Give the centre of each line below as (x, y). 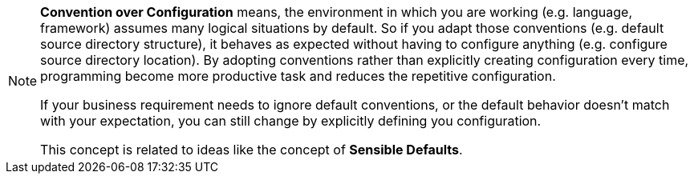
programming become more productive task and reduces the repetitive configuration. (298, 76)
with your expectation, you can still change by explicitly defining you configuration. (291, 121)
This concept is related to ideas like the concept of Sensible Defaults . (252, 150)
